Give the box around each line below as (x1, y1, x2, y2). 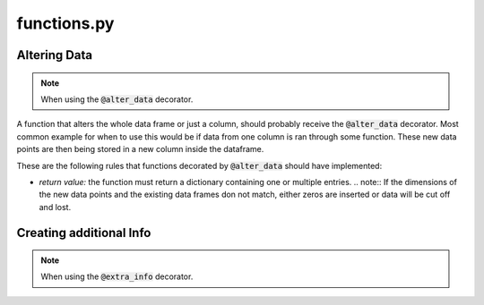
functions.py (16, 13, 115, 33)
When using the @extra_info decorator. (40, 271, 194, 282)
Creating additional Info (16, 225, 151, 241)
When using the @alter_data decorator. (40, 94, 194, 105)
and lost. (39, 201, 72, 212)
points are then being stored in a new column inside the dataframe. (16, 144, 264, 155)
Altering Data (16, 47, 93, 63)
